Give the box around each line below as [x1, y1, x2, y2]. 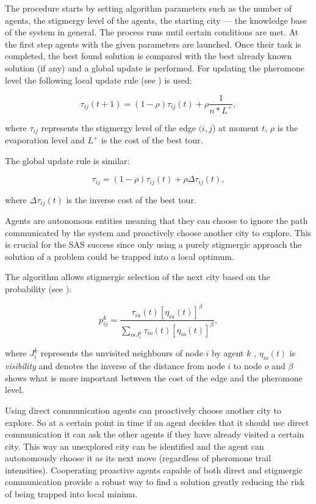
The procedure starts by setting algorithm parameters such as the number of [5, 2, 292, 14]
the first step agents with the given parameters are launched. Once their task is [5, 37, 301, 50]
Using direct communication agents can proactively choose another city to [5, 403, 281, 416]
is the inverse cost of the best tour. [66, 193, 196, 206]
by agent [212, 347, 244, 359]
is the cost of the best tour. [101, 134, 203, 146]
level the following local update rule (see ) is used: [5, 73, 192, 86]
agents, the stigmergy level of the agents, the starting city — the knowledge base [5, 13, 307, 26]
